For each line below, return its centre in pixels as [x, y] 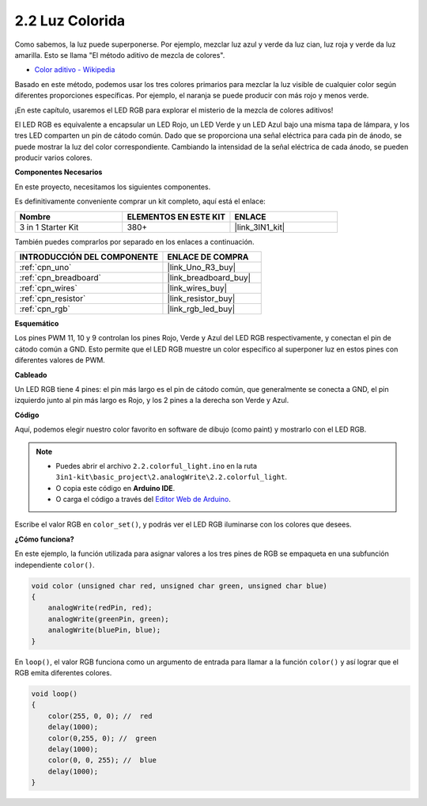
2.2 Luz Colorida [70, 21]
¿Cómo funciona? [44, 539]
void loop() [55, 694]
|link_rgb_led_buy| [201, 309]
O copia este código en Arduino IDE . [115, 488]
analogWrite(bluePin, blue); [104, 630]
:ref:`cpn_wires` [49, 288]
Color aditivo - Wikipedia [75, 70]
